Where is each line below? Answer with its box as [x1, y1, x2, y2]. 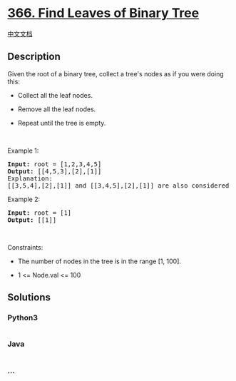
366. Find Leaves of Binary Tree [7, 5, 200, 21]
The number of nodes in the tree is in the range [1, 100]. [17, 257, 182, 265]
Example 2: [7, 195, 41, 203]
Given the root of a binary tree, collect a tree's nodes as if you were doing [7, 69, 224, 78]
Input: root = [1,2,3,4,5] [7, 160, 102, 168]
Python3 [7, 313, 38, 322]
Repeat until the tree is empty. [17, 118, 106, 127]
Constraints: [7, 243, 43, 251]
